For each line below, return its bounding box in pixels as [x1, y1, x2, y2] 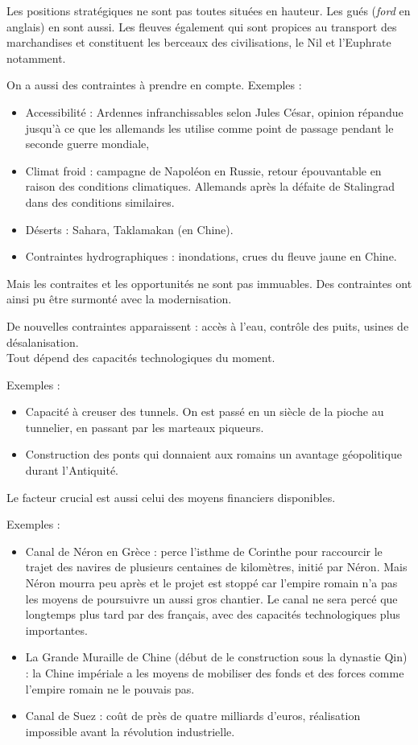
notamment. [6, 49, 66, 66]
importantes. [25, 621, 88, 638]
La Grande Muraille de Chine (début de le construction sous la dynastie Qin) [25, 648, 408, 665]
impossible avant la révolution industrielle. [25, 722, 235, 739]
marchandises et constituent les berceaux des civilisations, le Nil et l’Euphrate [6, 34, 391, 51]
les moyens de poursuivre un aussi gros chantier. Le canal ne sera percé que [25, 590, 398, 607]
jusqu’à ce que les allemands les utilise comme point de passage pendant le [25, 119, 394, 136]
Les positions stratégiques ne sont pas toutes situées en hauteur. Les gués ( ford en [6, 2, 411, 19]
